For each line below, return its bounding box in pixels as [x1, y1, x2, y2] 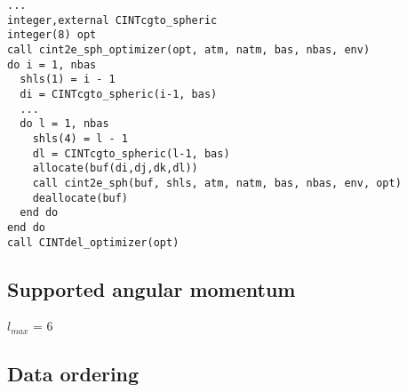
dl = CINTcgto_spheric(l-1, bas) [32, 147, 230, 160]
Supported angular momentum [7, 275, 296, 302]
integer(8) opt [7, 28, 97, 42]
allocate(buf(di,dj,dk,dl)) [32, 162, 198, 175]
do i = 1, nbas [7, 58, 97, 71]
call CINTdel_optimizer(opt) [7, 236, 180, 249]
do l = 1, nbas [20, 117, 109, 131]
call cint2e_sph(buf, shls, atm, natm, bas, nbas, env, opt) [32, 176, 402, 189]
